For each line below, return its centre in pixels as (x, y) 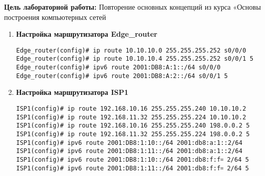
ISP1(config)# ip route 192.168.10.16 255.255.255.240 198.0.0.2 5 (133, 126)
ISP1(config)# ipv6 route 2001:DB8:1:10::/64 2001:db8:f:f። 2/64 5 (132, 159)
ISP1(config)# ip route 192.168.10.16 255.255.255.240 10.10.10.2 (131, 109)
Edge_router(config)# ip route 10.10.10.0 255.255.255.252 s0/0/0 (131, 50)
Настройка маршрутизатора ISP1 (72, 92)
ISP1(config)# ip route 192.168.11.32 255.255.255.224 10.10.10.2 (131, 117)
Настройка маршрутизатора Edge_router (87, 34)
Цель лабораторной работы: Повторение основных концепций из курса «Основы (132, 7)
